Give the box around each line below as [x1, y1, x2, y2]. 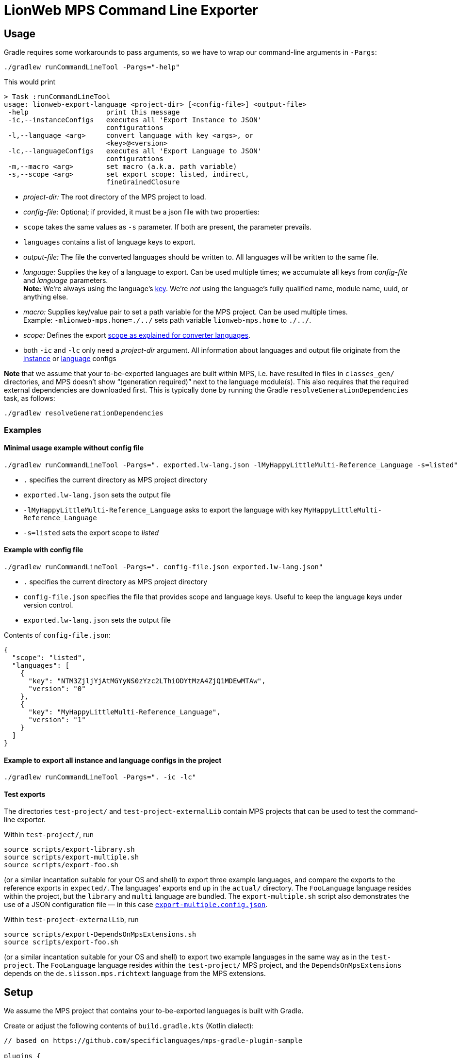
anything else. [23, 293, 68, 301]
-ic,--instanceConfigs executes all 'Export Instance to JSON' [8, 116, 262, 124]
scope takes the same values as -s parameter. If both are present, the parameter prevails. [23, 223, 311, 231]
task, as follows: [4, 394, 55, 403]
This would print [4, 78, 56, 86]
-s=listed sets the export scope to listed [23, 528, 159, 537]
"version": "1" [28, 715, 86, 724]
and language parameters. [23, 276, 108, 285]
